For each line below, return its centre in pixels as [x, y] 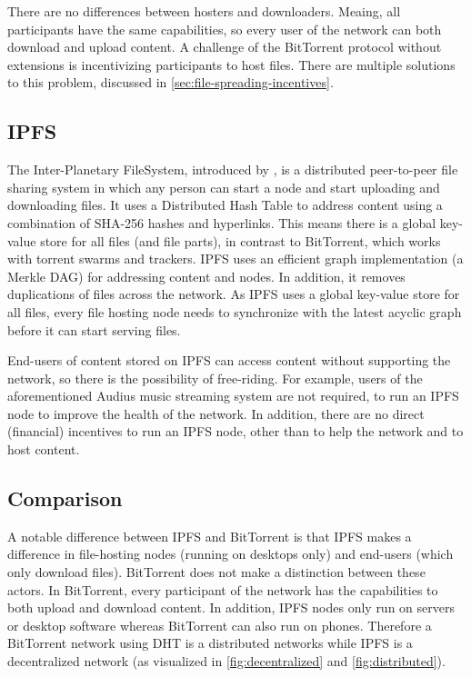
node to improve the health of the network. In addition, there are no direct [216, 413]
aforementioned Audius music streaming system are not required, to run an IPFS [233, 396]
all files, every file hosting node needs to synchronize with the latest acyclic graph [235, 311]
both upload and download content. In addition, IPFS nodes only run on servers [231, 607]
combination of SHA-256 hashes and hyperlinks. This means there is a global [222, 222]
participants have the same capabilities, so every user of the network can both [225, 29]
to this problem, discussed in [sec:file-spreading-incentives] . [170, 82]
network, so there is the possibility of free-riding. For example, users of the [215, 378]
